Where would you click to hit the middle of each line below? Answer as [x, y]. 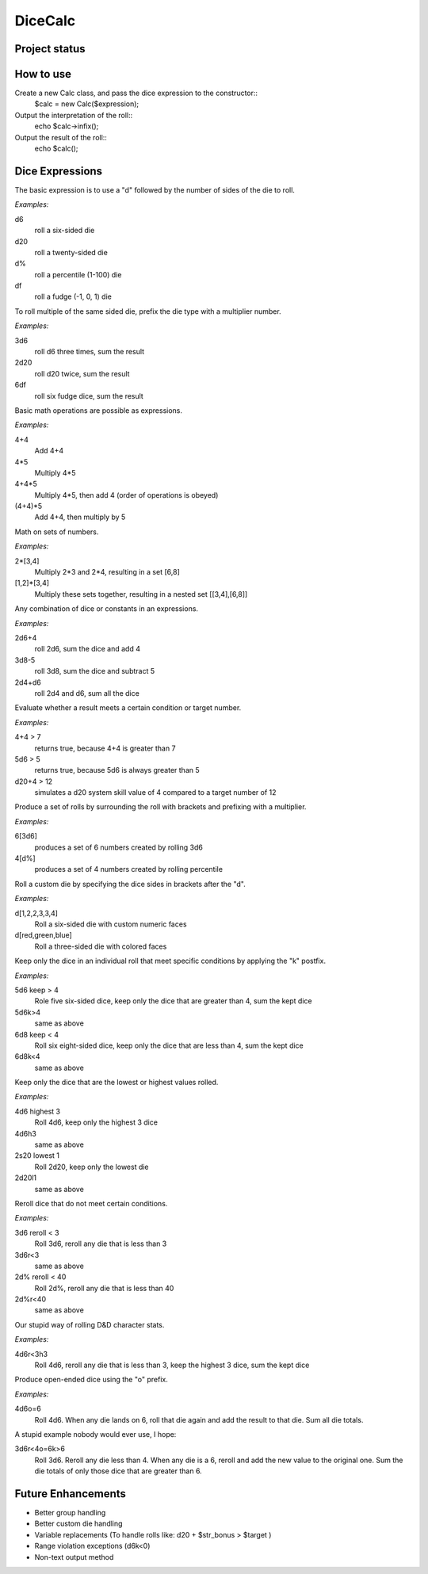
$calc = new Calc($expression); [87, 104]
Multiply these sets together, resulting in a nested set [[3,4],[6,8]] [141, 594]
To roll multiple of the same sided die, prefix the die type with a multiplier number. [148, 311]
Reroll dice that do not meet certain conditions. [91, 1203]
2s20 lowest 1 [37, 1156]
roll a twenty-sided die [71, 252]
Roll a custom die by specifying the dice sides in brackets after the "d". [130, 884]
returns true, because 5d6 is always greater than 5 [117, 770]
